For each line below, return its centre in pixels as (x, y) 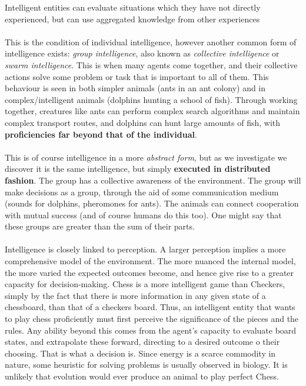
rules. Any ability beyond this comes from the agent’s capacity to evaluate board (151, 330)
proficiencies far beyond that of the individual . (101, 134)
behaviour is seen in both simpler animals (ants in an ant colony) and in (135, 88)
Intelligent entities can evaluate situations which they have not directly (133, 7)
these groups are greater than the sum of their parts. (100, 226)
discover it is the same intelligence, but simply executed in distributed (138, 169)
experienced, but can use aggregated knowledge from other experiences (132, 19)
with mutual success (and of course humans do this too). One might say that (143, 214)
